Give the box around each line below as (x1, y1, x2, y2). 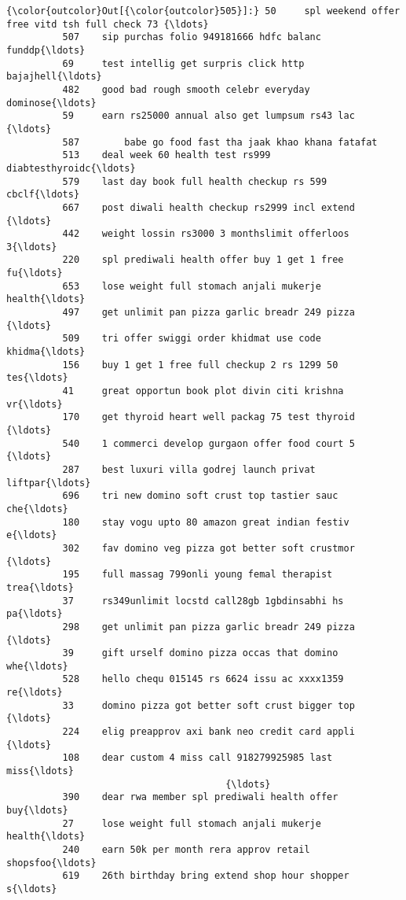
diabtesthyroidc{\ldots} (6, 162, 136, 174)
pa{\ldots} (6, 608, 63, 620)
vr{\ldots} (6, 398, 63, 410)
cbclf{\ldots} (6, 189, 80, 201)
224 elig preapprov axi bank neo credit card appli (62, 726, 355, 738)
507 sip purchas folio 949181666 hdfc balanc (62, 31, 321, 43)
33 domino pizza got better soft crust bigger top (62, 699, 355, 711)
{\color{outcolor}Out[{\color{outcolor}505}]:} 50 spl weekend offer (6, 6, 401, 17)
